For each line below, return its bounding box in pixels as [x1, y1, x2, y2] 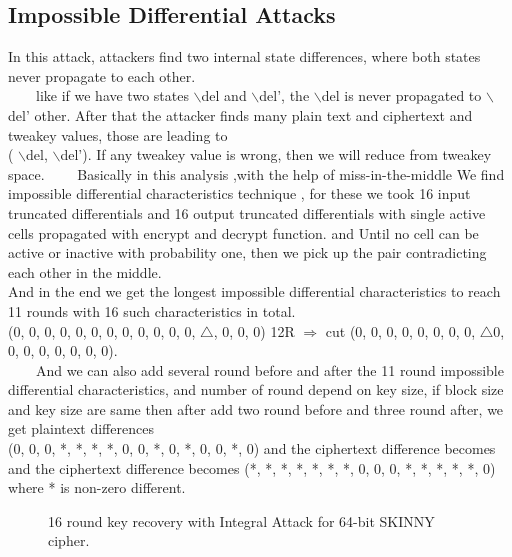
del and [201, 85, 247, 106]
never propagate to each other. [8, 65, 196, 86]
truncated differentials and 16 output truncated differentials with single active [8, 202, 486, 223]
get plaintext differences [8, 418, 154, 439]
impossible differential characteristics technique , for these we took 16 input [8, 183, 471, 204]
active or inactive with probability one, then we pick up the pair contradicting [8, 242, 487, 263]
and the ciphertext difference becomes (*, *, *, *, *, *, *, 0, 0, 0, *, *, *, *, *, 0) [8, 457, 496, 478]
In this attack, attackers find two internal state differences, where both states [8, 46, 481, 67]
